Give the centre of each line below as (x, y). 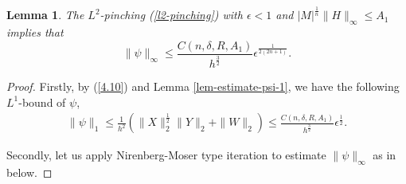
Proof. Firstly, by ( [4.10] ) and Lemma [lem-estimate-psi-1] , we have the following (203, 86)
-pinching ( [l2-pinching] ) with (171, 15)
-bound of (42, 102)
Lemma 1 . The (45, 15)
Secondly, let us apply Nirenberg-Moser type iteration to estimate (166, 155)
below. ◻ (29, 172)
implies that (35, 32)
